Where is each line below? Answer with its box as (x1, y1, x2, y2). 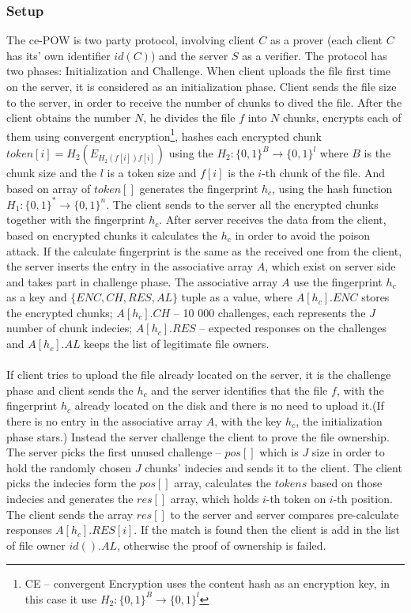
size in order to (311, 444, 385, 460)
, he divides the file (143, 109, 236, 126)
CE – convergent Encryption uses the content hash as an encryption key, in (25, 575, 390, 592)
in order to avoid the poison (235, 226, 370, 243)
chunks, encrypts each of (283, 109, 402, 126)
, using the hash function (272, 180, 393, 196)
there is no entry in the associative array (6, 413, 203, 429)
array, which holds (170, 490, 259, 506)
